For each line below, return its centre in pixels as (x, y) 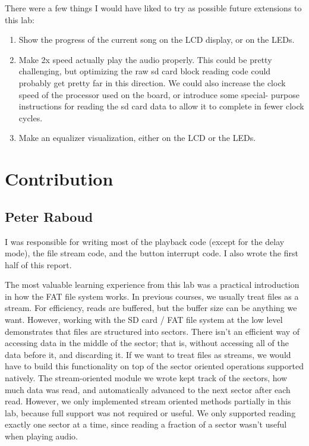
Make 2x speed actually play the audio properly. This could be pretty (145, 59)
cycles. (31, 117)
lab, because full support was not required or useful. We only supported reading (150, 412)
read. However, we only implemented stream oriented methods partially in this (148, 401)
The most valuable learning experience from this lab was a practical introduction (152, 285)
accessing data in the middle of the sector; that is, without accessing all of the (147, 343)
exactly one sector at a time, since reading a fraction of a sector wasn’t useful (146, 424)
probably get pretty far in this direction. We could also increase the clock (152, 82)
